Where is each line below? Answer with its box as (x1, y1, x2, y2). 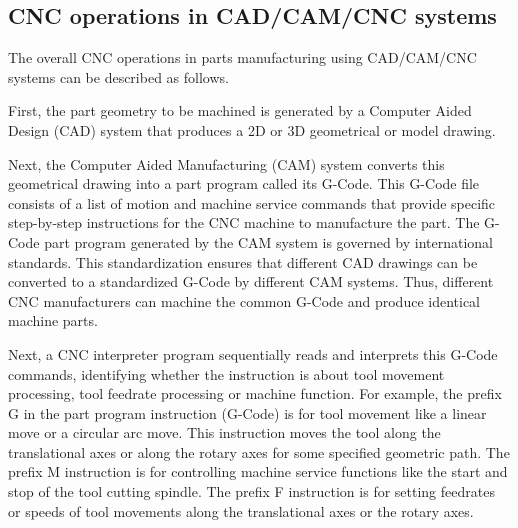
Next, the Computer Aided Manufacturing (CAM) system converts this (8, 153, 445, 174)
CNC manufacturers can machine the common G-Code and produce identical (8, 290, 480, 311)
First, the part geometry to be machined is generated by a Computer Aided (8, 100, 472, 121)
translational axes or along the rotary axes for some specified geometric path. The (8, 441, 510, 462)
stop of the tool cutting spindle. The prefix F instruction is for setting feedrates (8, 481, 495, 502)
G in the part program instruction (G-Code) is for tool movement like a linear (8, 402, 487, 423)
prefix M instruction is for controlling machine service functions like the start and (8, 461, 508, 482)
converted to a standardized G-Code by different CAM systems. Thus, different (8, 271, 494, 292)
